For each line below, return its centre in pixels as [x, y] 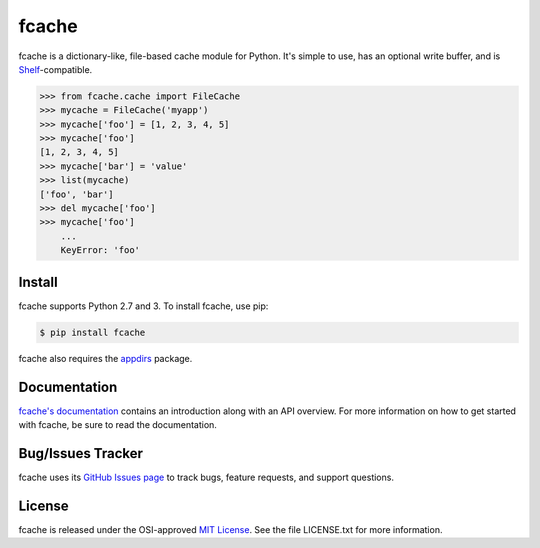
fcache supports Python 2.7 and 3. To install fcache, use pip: [143, 306]
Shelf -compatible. [55, 69]
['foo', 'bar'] [76, 194]
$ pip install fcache [92, 332]
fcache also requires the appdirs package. [105, 358]
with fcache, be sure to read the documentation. [117, 424]
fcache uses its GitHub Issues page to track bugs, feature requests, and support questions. [206, 477]
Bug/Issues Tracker [81, 453]
